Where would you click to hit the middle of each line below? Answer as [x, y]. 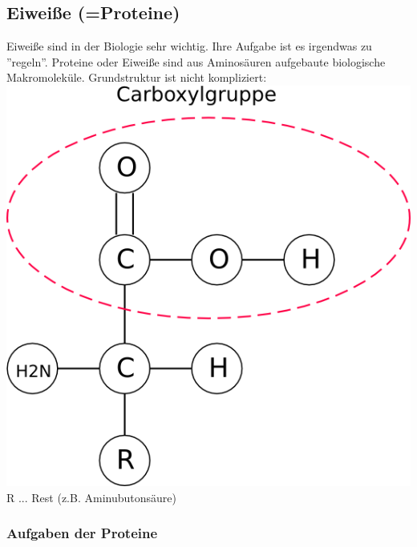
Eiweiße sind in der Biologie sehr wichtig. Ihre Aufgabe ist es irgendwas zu [189, 46]
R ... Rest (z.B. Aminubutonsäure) [91, 497]
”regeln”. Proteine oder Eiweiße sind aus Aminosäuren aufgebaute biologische [196, 61]
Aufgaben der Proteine [82, 533]
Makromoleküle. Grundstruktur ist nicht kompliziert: [137, 77]
